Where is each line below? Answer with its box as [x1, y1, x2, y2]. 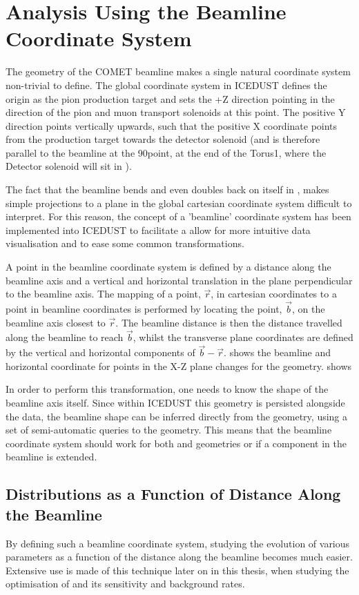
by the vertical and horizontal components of [6, 345, 195, 360]
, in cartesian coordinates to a [211, 286, 337, 301]
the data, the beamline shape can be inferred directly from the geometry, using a [6, 409, 348, 423]
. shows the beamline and [224, 345, 331, 360]
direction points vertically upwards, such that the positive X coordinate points [6, 118, 338, 133]
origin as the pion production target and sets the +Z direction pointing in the [6, 91, 335, 106]
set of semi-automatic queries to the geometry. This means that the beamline [6, 422, 332, 437]
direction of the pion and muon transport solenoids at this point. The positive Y [6, 105, 346, 119]
